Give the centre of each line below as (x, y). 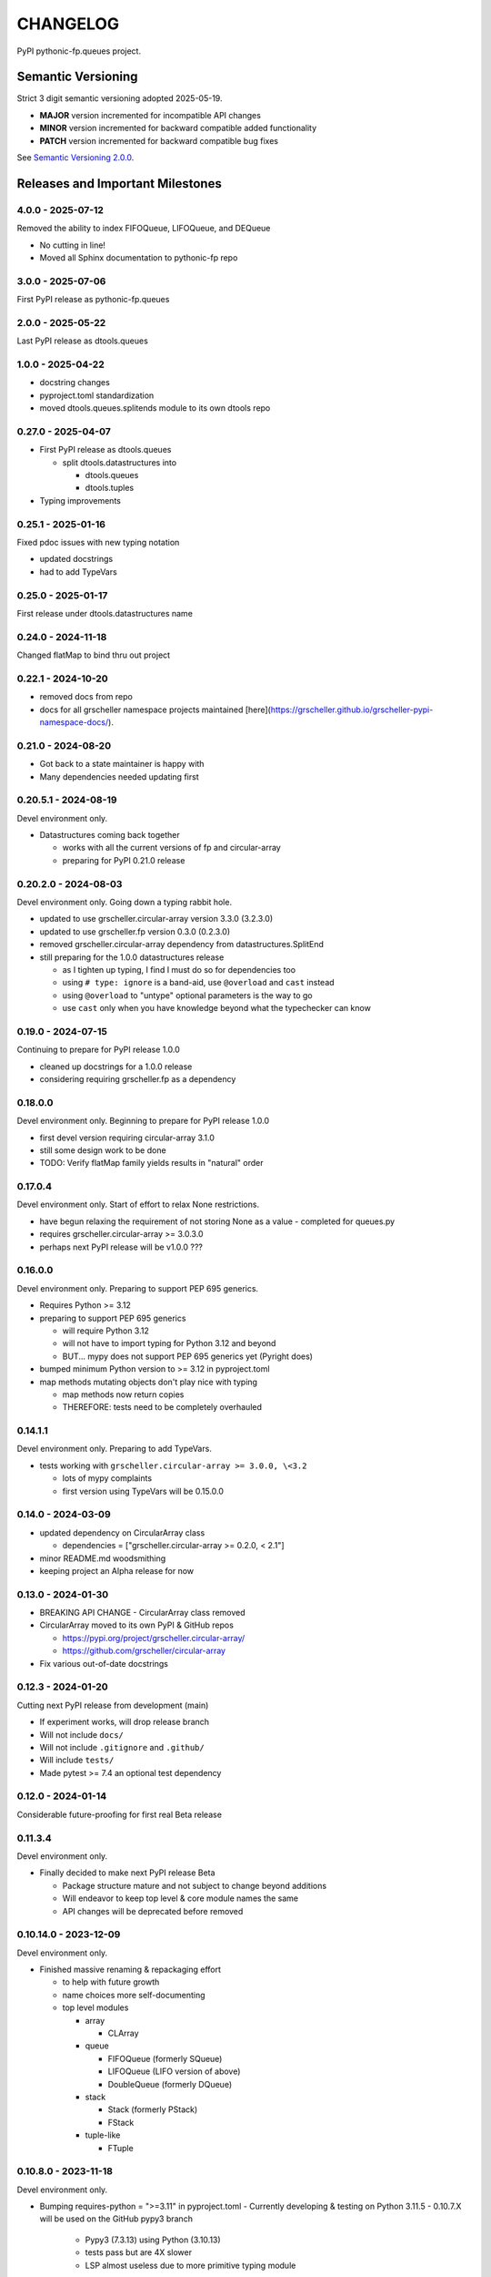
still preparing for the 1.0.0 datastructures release (132, 957)
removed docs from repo (86, 697)
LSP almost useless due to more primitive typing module (190, 2265)
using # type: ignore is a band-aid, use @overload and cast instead (199, 983)
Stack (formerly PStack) (153, 2109)
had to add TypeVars (78, 572)
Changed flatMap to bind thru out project (94, 655)
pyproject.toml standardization (97, 395)
